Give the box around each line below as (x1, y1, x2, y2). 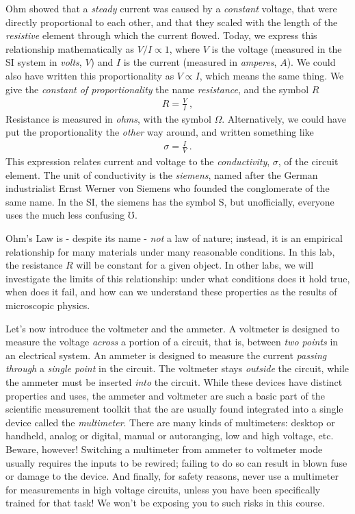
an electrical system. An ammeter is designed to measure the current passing (5, 347, 327, 362)
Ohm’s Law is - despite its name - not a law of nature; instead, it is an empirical (5, 231, 343, 245)
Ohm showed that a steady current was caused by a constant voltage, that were (5, 1, 337, 15)
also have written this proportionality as (5, 68, 174, 82)
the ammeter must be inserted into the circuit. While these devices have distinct (5, 375, 343, 389)
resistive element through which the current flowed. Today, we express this (5, 28, 317, 42)
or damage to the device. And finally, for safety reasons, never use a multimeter (5, 469, 339, 483)
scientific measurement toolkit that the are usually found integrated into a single (5, 402, 343, 416)
